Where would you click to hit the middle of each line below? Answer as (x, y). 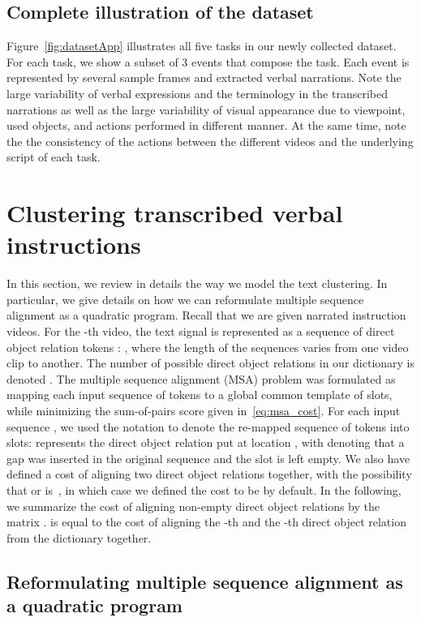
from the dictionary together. (79, 537)
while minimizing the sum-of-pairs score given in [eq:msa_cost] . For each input (204, 411)
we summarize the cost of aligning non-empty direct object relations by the (193, 506)
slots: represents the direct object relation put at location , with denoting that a (206, 442)
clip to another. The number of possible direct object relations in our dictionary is (211, 363)
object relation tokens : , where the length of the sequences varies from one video (208, 347)
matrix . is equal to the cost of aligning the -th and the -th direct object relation (206, 522)
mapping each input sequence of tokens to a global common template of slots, (200, 395)
